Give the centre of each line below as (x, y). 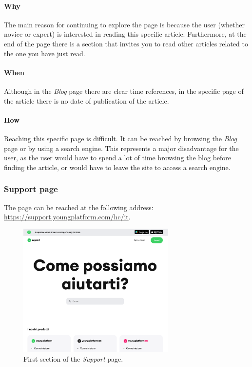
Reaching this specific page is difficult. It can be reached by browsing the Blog (120, 138)
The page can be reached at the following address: (79, 207)
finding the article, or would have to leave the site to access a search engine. (117, 167)
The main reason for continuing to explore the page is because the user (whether (124, 24)
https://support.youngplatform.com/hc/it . (67, 217)
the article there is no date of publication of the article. (87, 100)
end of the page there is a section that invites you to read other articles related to (126, 43)
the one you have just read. (45, 53)
